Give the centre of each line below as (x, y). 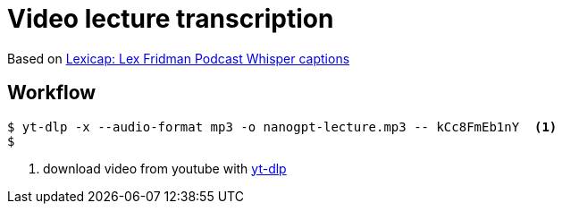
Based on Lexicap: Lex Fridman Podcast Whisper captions (179, 58)
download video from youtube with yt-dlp (165, 168)
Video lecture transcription (171, 19)
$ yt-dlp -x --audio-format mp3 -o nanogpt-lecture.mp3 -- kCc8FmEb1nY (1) (282, 127)
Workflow (52, 93)
